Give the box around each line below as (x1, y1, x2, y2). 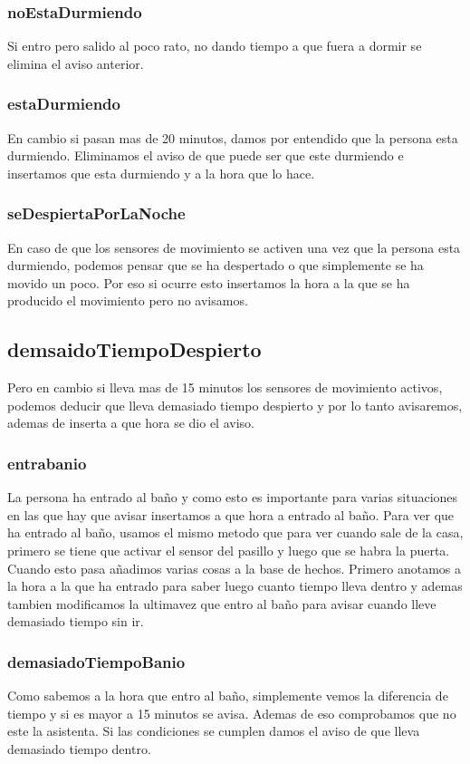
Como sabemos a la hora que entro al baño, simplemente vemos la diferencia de (7, 686, 448, 705)
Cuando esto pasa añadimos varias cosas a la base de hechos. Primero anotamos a (7, 558, 462, 577)
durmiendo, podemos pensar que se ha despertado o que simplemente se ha (7, 256, 424, 275)
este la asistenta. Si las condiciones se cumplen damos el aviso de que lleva (7, 721, 420, 740)
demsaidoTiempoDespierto (7, 335, 262, 363)
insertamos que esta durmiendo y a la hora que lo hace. (7, 163, 315, 182)
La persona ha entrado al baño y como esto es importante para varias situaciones (7, 488, 458, 507)
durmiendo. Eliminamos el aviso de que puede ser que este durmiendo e (7, 146, 404, 165)
